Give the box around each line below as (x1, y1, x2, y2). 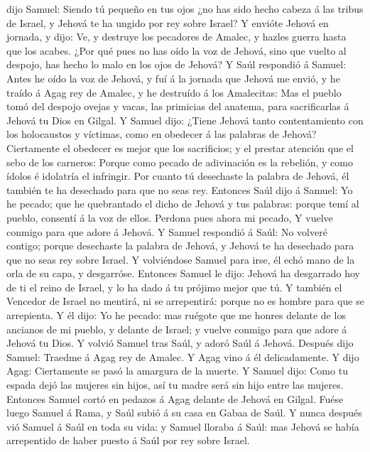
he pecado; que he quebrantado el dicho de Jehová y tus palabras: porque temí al (6, 196, 359, 211)
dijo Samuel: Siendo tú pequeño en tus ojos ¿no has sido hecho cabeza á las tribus (6, 1, 364, 16)
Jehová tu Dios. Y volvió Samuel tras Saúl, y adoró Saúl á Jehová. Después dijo (6, 335, 354, 350)
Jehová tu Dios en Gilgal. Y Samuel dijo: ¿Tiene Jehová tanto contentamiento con (6, 112, 364, 127)
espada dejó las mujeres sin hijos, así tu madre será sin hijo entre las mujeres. (6, 377, 344, 392)
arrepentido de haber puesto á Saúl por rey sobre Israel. (6, 433, 250, 448)
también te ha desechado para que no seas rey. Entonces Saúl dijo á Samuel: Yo (6, 182, 353, 197)
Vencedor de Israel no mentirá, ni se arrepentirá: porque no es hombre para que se (6, 294, 364, 308)
